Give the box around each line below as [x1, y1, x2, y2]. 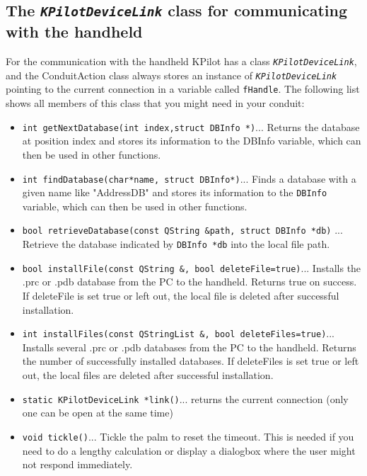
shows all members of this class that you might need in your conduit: [6, 96, 305, 110]
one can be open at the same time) [22, 405, 173, 420]
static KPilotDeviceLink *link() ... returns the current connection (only [22, 391, 349, 406]
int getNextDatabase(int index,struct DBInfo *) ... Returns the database [22, 119, 360, 134]
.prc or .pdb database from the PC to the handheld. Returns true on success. [22, 274, 357, 289]
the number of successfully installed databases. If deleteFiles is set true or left [22, 353, 359, 368]
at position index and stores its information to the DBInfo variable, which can [22, 133, 361, 148]
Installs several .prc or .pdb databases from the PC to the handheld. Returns [22, 339, 356, 354]
